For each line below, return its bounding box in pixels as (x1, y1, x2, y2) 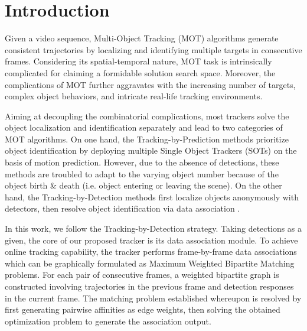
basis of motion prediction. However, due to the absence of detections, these (5, 156, 279, 168)
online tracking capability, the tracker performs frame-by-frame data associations (5, 245, 297, 258)
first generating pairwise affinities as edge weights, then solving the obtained (5, 303, 280, 316)
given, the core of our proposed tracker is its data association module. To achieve (5, 233, 298, 246)
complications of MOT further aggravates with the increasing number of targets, (5, 78, 296, 90)
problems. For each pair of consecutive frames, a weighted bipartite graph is (5, 268, 279, 281)
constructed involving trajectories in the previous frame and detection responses (5, 280, 294, 292)
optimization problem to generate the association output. (5, 314, 211, 327)
